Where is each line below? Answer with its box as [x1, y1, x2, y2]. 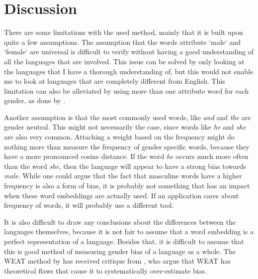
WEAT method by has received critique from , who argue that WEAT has [4, 256, 231, 266]
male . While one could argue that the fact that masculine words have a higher [4, 170, 242, 181]
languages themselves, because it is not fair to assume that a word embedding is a [4, 226, 254, 237]
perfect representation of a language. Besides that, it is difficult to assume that [4, 236, 244, 246]
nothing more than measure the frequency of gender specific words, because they [4, 141, 250, 151]
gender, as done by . [4, 95, 66, 106]
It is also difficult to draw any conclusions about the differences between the [4, 216, 236, 227]
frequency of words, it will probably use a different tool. [4, 200, 174, 210]
